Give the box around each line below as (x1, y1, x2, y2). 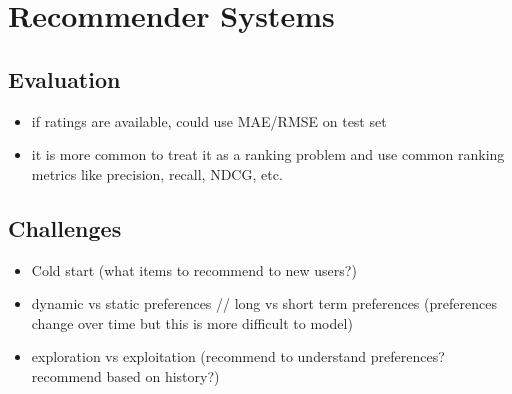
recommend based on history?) (31, 365, 220, 386)
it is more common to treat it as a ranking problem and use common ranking (31, 144, 505, 165)
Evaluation (8, 63, 121, 94)
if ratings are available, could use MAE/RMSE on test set (31, 110, 387, 131)
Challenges (8, 212, 122, 243)
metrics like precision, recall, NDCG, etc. (31, 163, 283, 184)
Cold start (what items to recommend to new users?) (31, 259, 357, 280)
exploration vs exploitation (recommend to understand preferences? (31, 346, 445, 367)
